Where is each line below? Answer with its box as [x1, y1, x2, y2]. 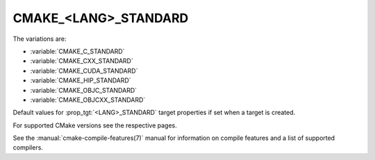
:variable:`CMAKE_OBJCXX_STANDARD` [30, 96, 146, 104]
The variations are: [12, 35, 67, 43]
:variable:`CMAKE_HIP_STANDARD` [30, 76, 131, 85]
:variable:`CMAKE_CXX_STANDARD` [30, 57, 133, 65]
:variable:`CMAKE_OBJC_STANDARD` [30, 86, 137, 94]
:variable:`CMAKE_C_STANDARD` [30, 47, 125, 55]
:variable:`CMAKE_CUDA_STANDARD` [30, 66, 138, 75]
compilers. [12, 143, 43, 152]
